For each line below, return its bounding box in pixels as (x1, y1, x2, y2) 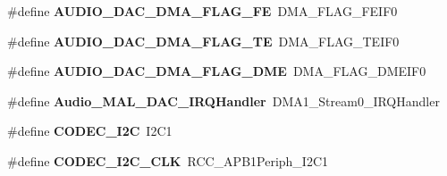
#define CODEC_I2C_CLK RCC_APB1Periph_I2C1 (7, 151, 329, 170)
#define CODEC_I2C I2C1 (7, 122, 173, 140)
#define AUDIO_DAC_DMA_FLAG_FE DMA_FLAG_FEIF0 (7, 2, 398, 20)
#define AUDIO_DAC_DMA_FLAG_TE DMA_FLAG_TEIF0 (7, 31, 400, 50)
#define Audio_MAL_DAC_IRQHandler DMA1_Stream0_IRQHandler (7, 91, 440, 110)
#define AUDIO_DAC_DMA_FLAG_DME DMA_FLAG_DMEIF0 (7, 62, 426, 80)
